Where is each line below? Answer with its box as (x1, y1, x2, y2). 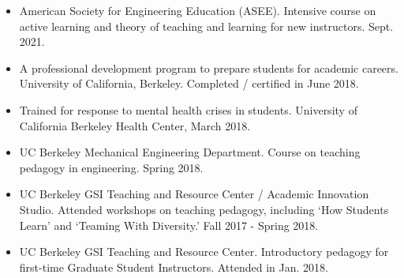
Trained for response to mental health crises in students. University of (19, 101, 357, 118)
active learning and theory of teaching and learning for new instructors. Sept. (19, 17, 394, 34)
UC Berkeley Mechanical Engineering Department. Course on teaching (19, 144, 361, 160)
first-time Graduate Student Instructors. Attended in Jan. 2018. (19, 258, 328, 275)
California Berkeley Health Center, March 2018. (19, 117, 251, 133)
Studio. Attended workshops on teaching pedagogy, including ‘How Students (19, 201, 389, 217)
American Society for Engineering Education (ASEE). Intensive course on (19, 2, 376, 18)
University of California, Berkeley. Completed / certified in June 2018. (19, 75, 359, 92)
